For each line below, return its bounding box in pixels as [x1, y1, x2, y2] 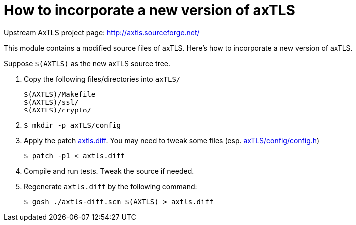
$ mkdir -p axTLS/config [24, 121, 121, 129]
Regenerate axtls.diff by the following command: [24, 182, 197, 191]
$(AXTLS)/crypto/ [24, 106, 91, 114]
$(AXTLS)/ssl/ [24, 98, 79, 106]
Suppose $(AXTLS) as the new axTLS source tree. [4, 59, 171, 68]
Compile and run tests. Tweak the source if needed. [24, 166, 194, 175]
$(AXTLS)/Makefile [24, 90, 96, 98]
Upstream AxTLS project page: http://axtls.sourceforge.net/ [4, 28, 200, 37]
